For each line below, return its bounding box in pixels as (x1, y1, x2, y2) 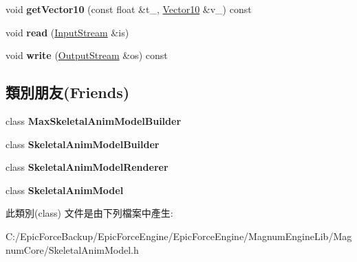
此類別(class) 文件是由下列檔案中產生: (6, 206, 173, 220)
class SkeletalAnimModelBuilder (6, 136, 160, 151)
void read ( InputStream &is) (6, 25, 129, 39)
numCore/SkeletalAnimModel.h (6, 242, 139, 257)
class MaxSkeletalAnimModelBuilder (6, 113, 182, 128)
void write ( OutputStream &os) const (6, 48, 168, 62)
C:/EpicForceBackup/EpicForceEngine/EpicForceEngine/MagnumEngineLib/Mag (6, 228, 352, 243)
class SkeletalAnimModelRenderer (6, 160, 169, 174)
